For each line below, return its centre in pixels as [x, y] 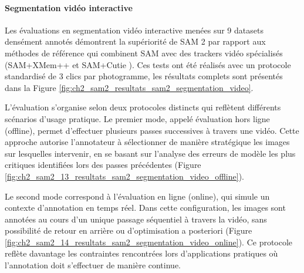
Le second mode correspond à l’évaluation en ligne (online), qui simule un [137, 196]
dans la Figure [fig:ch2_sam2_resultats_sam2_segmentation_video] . [129, 87]
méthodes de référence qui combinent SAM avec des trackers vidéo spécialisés [144, 53]
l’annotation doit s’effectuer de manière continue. [93, 265]
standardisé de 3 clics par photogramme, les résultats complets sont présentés [144, 76]
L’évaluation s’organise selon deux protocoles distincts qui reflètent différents [143, 107]
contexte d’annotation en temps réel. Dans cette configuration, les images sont [145, 208]
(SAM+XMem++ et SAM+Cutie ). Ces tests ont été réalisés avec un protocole [148, 64]
